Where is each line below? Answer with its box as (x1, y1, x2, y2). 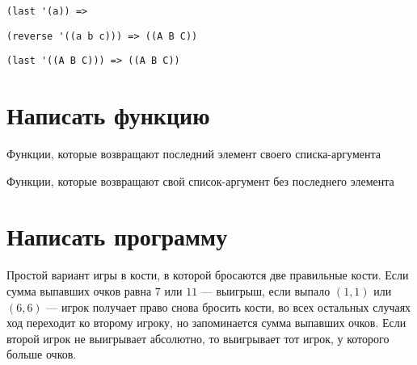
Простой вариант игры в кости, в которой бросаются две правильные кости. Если (6, 266, 409, 283)
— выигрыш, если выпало (200, 283, 331, 299)
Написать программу (6, 220, 228, 253)
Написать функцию (6, 99, 210, 132)
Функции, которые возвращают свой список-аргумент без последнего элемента (6, 172, 394, 189)
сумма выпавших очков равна (6, 283, 152, 299)
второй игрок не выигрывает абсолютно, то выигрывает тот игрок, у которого (6, 329, 390, 346)
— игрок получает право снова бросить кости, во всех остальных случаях (46, 298, 411, 315)
